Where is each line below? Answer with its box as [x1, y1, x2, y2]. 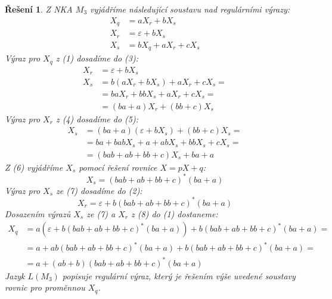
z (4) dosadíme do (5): [55, 112, 139, 125]
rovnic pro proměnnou [5, 281, 85, 294]
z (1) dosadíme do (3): [55, 52, 138, 64]
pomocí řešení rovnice [79, 161, 157, 173]
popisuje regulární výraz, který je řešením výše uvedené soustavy [62, 269, 296, 282]
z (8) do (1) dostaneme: [131, 207, 218, 220]
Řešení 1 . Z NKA [5, 3, 73, 15]
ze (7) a [86, 207, 116, 220]
